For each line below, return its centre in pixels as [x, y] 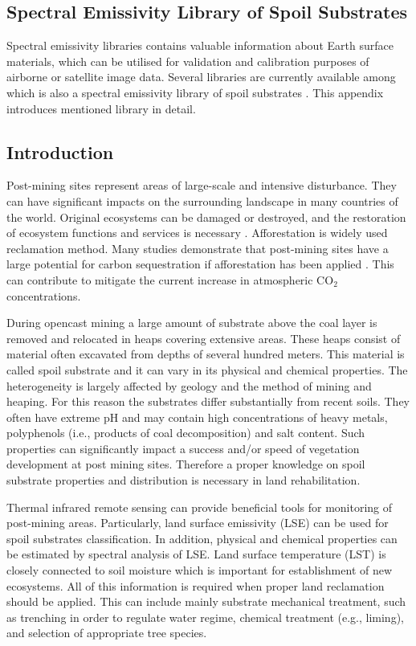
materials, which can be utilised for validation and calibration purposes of [188, 61]
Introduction [60, 151]
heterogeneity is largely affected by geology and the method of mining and [189, 385]
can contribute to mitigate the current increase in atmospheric [160, 279]
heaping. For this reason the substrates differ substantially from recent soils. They [208, 401]
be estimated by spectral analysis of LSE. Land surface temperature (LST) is [196, 554]
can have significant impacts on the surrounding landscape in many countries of [202, 200]
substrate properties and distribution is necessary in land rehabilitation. [184, 480]
